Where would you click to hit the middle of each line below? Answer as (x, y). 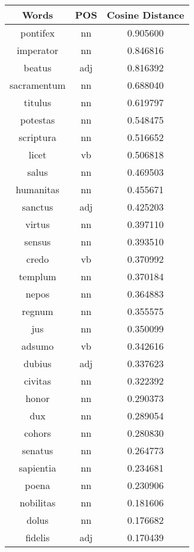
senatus (38, 450)
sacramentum (38, 85)
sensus (38, 241)
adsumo (38, 346)
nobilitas (38, 502)
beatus (38, 67)
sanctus (38, 207)
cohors (38, 433)
